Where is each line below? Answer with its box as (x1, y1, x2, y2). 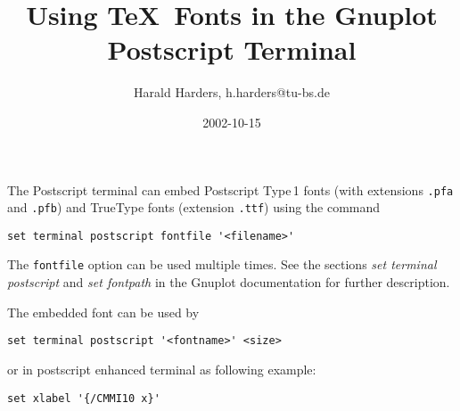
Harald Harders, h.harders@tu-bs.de (134, 83, 330, 102)
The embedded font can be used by (7, 302, 200, 321)
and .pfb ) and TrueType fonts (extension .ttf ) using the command (7, 198, 381, 217)
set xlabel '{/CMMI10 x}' (7, 391, 160, 405)
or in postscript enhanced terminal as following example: (7, 359, 316, 378)
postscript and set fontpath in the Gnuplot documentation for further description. (7, 273, 450, 292)
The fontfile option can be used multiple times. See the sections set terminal (7, 255, 437, 274)
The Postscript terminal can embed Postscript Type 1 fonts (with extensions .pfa (7, 180, 454, 199)
